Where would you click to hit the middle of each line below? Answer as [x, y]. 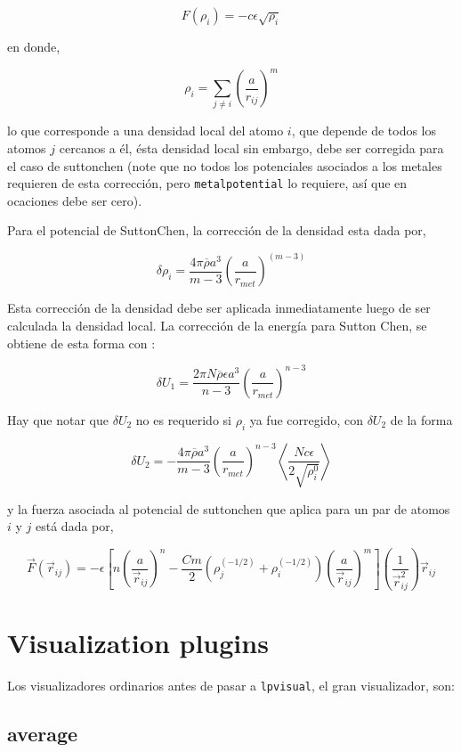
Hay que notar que [58, 419]
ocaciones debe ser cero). [75, 200]
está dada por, [75, 526]
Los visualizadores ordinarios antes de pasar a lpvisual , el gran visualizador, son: [231, 686]
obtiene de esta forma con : [81, 343]
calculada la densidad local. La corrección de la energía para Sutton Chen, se [217, 326]
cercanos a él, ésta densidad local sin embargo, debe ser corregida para [251, 148]
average [43, 734]
